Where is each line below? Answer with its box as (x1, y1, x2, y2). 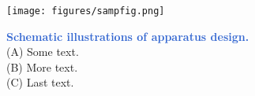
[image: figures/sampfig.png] (6, 6, 165, 17)
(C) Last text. (6, 74, 74, 90)
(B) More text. (6, 58, 78, 75)
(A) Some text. (6, 43, 79, 60)
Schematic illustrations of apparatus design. (6, 28, 249, 44)
